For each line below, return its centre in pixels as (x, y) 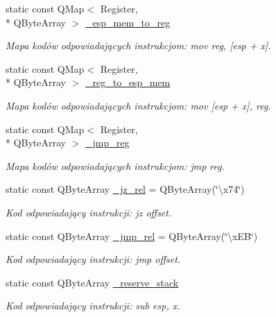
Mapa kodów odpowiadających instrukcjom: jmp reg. (115, 165)
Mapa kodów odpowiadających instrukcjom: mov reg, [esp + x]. (138, 45)
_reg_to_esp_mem (128, 82)
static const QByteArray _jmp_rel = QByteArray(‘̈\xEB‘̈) (132, 235)
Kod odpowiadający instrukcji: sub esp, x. (93, 306)
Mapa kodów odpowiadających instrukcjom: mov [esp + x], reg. (138, 105)
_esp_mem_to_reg (128, 22)
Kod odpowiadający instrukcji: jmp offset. (93, 259)
